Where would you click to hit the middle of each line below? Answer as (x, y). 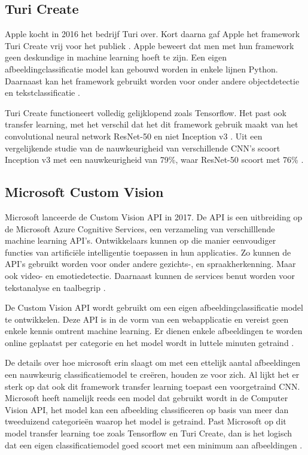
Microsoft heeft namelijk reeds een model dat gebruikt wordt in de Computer (147, 398)
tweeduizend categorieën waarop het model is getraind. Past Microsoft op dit (146, 421)
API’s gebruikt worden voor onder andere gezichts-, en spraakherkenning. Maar (150, 264)
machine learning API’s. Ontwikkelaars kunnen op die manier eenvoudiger (141, 240)
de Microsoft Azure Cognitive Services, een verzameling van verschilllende (140, 228)
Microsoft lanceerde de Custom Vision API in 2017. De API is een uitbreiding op (154, 216)
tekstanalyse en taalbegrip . (55, 287)
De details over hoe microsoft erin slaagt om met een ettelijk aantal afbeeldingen (153, 363)
